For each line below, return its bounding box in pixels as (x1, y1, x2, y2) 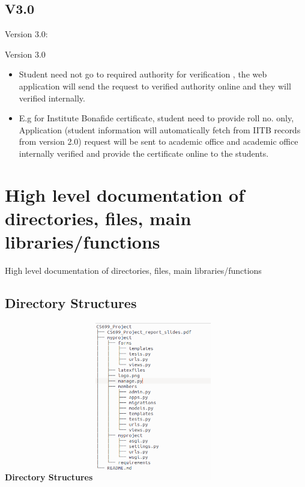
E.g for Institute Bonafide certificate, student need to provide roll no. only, (19, 112, 294, 124)
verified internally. (19, 91, 85, 104)
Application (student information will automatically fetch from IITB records (19, 123, 301, 136)
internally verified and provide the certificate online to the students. (19, 147, 269, 159)
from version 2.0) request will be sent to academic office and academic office (19, 135, 298, 148)
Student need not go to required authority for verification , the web (19, 68, 267, 80)
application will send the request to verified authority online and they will (19, 79, 291, 92)
